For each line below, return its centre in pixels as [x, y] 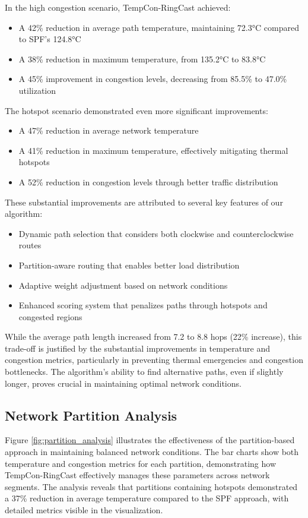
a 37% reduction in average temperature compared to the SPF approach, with [147, 498]
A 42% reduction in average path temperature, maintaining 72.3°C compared [159, 27]
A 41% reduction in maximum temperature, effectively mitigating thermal [153, 150]
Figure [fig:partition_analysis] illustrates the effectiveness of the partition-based [150, 440]
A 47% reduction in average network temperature [109, 130]
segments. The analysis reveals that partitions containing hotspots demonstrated [151, 486]
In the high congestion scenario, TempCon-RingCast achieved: [118, 7]
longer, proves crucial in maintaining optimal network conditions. [123, 383]
